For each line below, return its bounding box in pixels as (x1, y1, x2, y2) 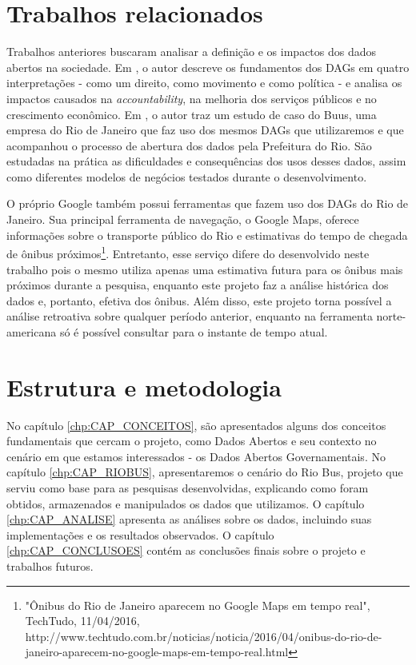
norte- (376, 308, 406, 325)
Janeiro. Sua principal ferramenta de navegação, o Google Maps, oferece (6, 211, 359, 228)
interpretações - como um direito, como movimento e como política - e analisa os (6, 74, 402, 91)
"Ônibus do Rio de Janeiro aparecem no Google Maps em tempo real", (25, 596, 370, 613)
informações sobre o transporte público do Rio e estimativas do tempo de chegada (6, 226, 408, 243)
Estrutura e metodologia (6, 370, 282, 403)
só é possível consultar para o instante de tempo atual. (59, 323, 328, 340)
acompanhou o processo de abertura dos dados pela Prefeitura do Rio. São (6, 137, 372, 153)
